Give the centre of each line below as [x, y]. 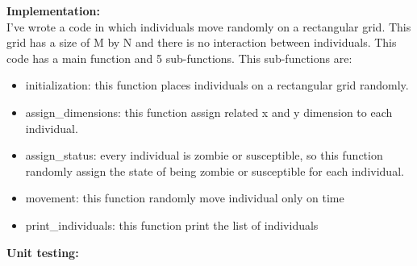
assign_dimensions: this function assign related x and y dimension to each [209, 112]
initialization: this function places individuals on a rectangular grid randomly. [217, 85]
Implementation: [53, 10]
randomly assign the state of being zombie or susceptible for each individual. [215, 170]
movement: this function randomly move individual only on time [185, 198]
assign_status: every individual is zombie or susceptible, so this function [204, 155]
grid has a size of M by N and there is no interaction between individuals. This [202, 42]
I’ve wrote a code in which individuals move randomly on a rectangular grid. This [209, 26]
